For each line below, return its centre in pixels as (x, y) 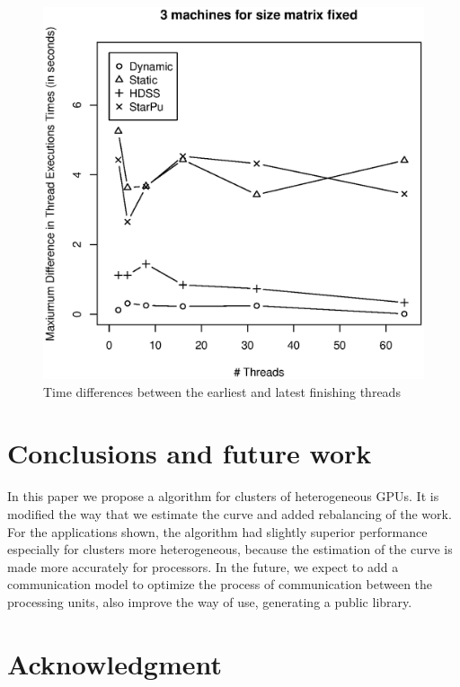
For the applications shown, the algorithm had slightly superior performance (217, 531)
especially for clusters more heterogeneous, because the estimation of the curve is (230, 549)
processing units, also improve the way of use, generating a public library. (210, 601)
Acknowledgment (115, 663)
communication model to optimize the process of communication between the (220, 584)
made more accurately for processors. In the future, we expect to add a (203, 566)
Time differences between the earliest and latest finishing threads (222, 391)
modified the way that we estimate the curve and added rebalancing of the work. (230, 513)
